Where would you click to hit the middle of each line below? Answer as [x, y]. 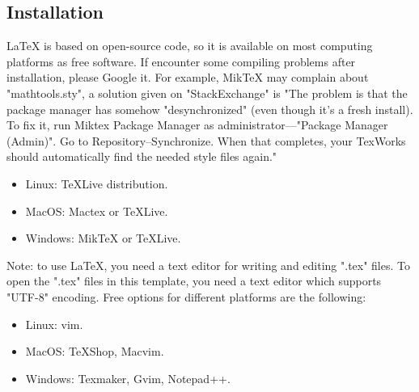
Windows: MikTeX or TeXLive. [103, 238]
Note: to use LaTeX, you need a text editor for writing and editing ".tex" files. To [208, 265]
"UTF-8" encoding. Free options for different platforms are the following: [186, 296]
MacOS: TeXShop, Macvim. [95, 351]
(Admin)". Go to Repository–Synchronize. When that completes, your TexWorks [206, 140]
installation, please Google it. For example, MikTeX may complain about [188, 77]
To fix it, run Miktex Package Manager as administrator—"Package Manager [197, 125]
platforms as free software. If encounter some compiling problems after [181, 61]
